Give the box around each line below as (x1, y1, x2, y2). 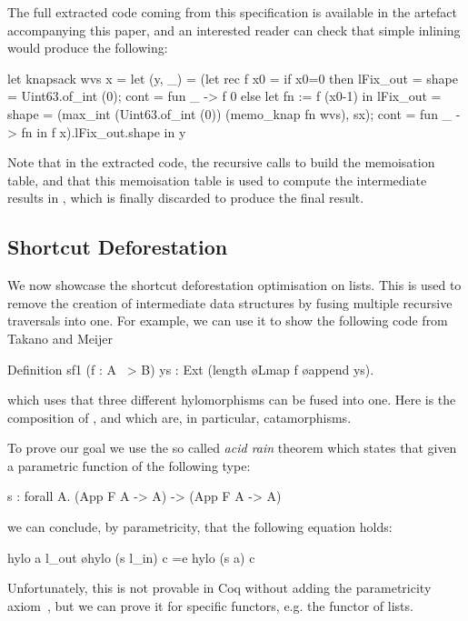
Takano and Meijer (7, 328, 113, 347)
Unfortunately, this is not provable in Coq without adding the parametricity (7, 578, 432, 597)
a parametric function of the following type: (7, 456, 251, 475)
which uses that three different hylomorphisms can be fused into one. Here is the (7, 390, 456, 409)
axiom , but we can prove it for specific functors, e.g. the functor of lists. (7, 596, 413, 615)
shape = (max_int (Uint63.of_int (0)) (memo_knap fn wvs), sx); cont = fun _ (7, 104, 453, 123)
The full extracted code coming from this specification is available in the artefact (7, 3, 457, 21)
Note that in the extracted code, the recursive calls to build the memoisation (7, 153, 435, 172)
